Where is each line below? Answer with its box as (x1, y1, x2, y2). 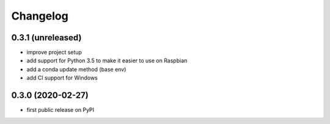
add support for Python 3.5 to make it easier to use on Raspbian (26, 57, 188, 64)
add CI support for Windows (26, 74, 98, 82)
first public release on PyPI (26, 106, 95, 114)
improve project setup (26, 49, 82, 56)
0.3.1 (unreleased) (11, 32, 82, 43)
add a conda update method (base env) (26, 65, 127, 73)
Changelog (11, 9, 68, 23)
